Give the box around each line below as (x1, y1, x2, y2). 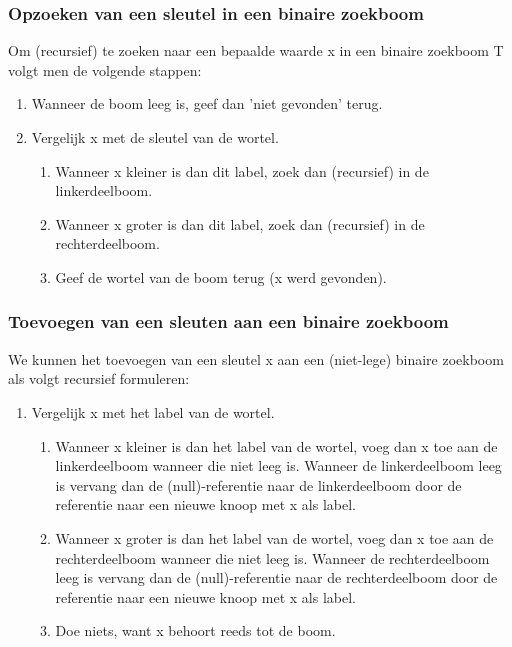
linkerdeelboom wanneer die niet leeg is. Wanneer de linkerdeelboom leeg (55, 455, 502, 476)
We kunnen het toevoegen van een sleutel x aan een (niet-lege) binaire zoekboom (8, 348, 504, 369)
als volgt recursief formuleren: (8, 368, 190, 389)
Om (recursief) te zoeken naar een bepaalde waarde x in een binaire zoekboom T (8, 40, 504, 61)
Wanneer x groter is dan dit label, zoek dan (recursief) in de (55, 213, 425, 234)
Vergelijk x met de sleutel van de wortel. (31, 127, 279, 147)
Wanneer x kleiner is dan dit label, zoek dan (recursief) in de (55, 160, 429, 181)
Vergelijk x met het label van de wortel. (31, 401, 275, 422)
